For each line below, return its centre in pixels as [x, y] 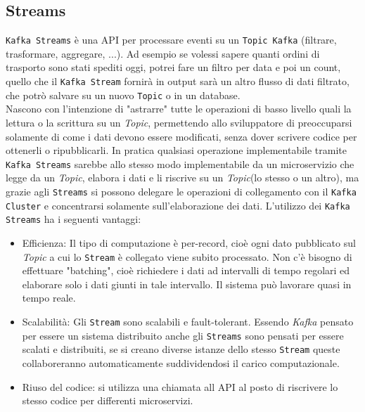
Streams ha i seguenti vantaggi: [73, 219]
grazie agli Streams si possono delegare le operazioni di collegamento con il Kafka [181, 191]
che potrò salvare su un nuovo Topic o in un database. [123, 95]
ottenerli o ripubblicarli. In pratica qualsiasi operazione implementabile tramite [176, 150]
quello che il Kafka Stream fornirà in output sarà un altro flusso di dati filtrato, [178, 81]
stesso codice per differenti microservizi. [108, 400]
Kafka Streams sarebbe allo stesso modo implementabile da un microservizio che [180, 163]
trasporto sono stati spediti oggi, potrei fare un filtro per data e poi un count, [173, 67]
